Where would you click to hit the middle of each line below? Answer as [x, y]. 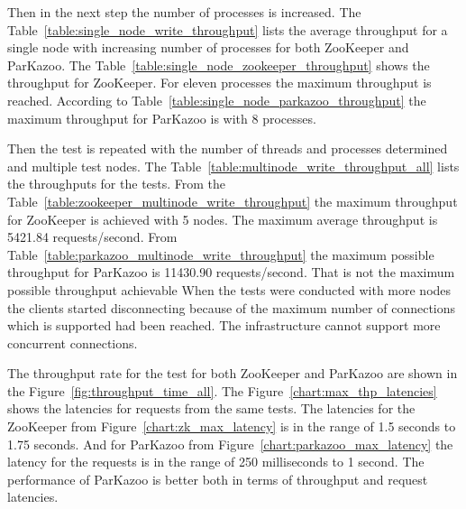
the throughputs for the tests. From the [117, 184]
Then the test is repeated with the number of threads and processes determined [228, 148]
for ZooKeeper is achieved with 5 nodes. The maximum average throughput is [223, 219]
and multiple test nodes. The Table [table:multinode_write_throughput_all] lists [233, 166]
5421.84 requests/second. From [92, 237]
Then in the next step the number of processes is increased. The [184, 12]
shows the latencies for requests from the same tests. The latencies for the [211, 408]
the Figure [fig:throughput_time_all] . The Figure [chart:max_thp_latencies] [222, 390]
